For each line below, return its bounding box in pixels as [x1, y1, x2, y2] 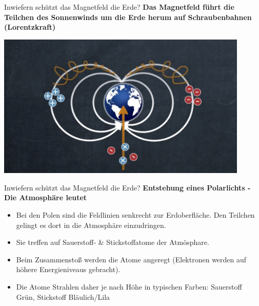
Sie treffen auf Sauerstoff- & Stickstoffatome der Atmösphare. [16, 237, 209, 247]
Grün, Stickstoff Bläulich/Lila [16, 291, 110, 302]
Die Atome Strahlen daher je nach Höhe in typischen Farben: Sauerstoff [16, 281, 242, 292]
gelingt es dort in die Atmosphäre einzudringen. [16, 219, 166, 230]
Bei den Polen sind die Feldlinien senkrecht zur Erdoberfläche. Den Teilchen [16, 209, 255, 220]
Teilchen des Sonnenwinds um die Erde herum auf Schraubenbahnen [4, 11, 252, 22]
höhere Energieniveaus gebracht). [16, 264, 121, 275]
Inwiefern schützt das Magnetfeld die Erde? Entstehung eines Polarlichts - [4, 182, 251, 193]
